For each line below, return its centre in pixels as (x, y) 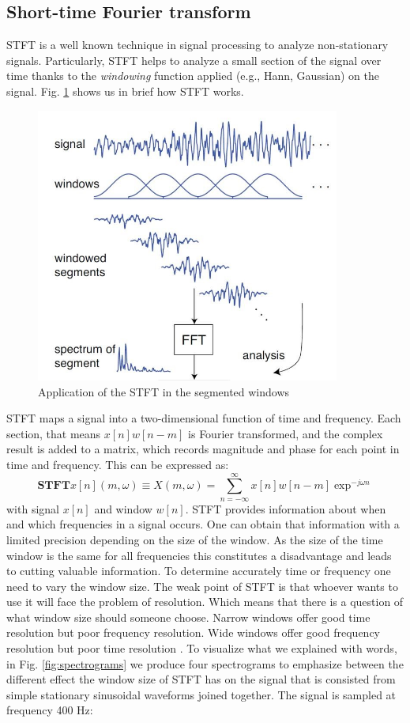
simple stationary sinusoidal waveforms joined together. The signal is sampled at (201, 694)
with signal (33, 508)
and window (123, 508)
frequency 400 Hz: (50, 710)
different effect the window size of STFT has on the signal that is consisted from (201, 679)
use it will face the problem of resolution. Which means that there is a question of (205, 602)
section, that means (54, 433)
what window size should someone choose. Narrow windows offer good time (188, 617)
